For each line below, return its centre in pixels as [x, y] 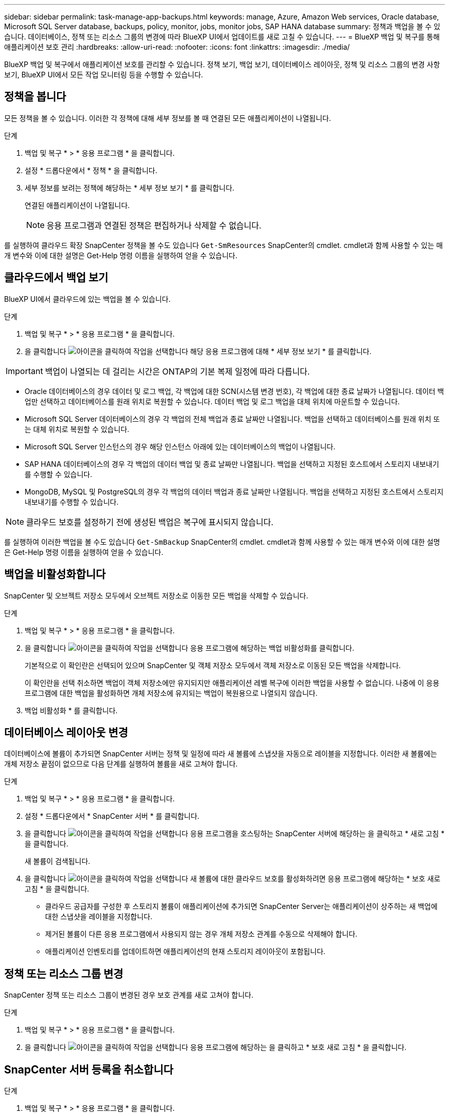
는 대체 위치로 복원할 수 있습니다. [77, 429]
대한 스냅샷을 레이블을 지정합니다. [99, 917]
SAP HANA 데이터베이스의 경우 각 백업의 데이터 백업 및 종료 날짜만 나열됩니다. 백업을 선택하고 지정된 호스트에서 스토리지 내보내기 [232, 464]
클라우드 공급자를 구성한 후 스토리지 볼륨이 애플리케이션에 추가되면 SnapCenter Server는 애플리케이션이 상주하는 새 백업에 [241, 906]
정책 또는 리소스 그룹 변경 [64, 974]
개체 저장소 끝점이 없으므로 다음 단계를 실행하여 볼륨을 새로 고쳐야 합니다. [121, 764]
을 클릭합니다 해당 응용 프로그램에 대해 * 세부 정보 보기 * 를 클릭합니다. [198, 351]
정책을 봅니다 [35, 97]
